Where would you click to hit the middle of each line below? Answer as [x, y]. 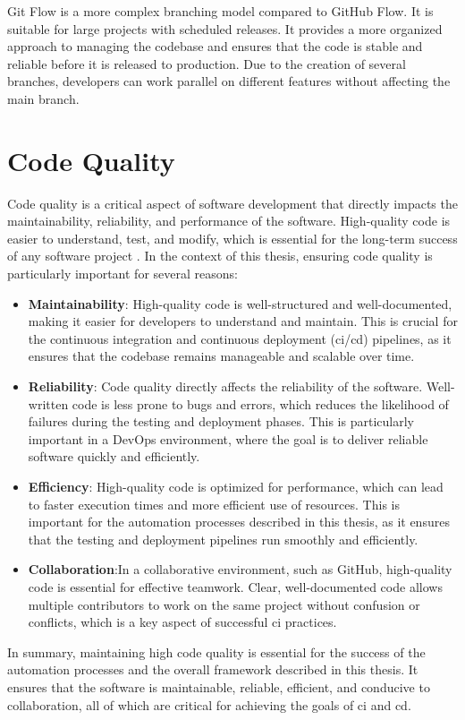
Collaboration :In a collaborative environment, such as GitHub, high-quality [240, 569]
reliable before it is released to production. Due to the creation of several [207, 63]
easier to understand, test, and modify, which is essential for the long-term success [232, 238]
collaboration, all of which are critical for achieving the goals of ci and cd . [209, 704]
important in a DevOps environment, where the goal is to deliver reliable [228, 438]
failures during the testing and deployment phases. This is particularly [221, 421]
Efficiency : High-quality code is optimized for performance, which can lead [236, 486]
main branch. [43, 98]
